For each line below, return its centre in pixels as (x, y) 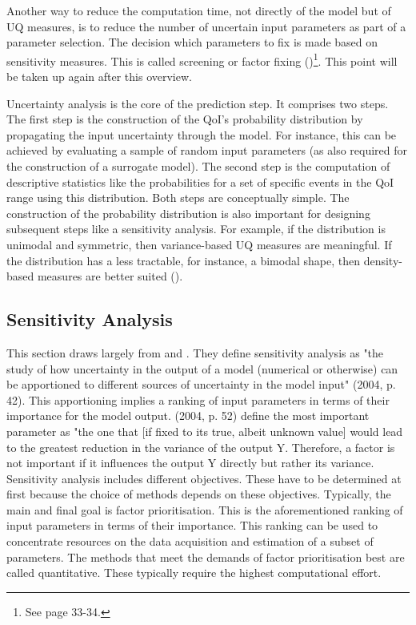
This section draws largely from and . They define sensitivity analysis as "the (195, 352)
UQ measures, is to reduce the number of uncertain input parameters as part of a (206, 26)
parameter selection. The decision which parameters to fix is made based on (192, 42)
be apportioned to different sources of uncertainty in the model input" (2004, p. (201, 384)
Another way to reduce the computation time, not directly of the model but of (199, 10)
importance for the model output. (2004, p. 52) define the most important (188, 415)
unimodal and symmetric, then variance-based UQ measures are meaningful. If (199, 244)
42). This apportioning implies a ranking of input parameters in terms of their (198, 399)
